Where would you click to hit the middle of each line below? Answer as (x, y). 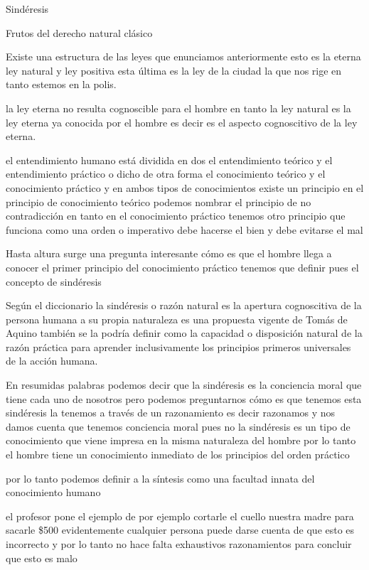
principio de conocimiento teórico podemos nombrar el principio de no (159, 201)
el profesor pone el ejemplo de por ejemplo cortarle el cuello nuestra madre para (180, 516)
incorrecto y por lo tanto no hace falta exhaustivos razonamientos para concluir (179, 544)
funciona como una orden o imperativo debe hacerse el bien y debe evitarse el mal (184, 229)
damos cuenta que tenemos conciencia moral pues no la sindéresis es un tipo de (178, 426)
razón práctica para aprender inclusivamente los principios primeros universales (178, 346)
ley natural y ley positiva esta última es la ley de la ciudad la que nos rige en (174, 70)
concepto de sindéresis (54, 281)
